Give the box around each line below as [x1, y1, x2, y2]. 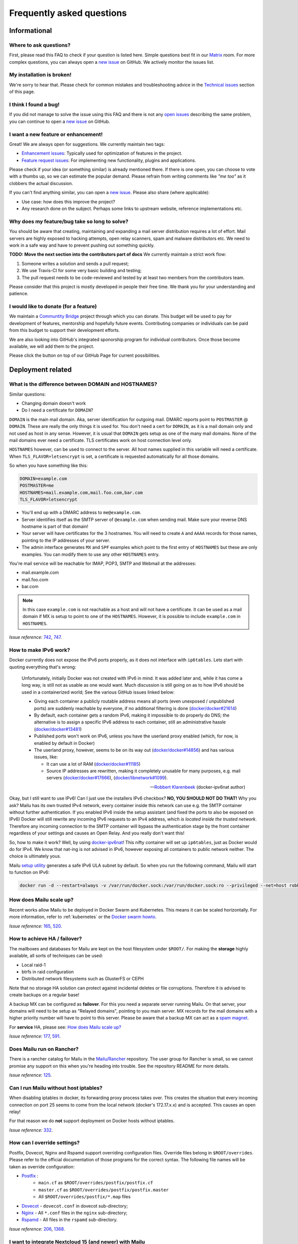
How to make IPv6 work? [9, 646, 71, 653]
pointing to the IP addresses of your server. [21, 537, 110, 543]
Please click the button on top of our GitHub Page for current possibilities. [9, 352, 160, 358]
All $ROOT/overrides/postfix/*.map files [38, 1194, 131, 1200]
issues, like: [34, 754, 58, 760]
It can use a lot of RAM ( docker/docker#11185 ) [46, 761, 141, 767]
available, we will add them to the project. [9, 343, 94, 349]
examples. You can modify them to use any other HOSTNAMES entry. [21, 551, 160, 557]
